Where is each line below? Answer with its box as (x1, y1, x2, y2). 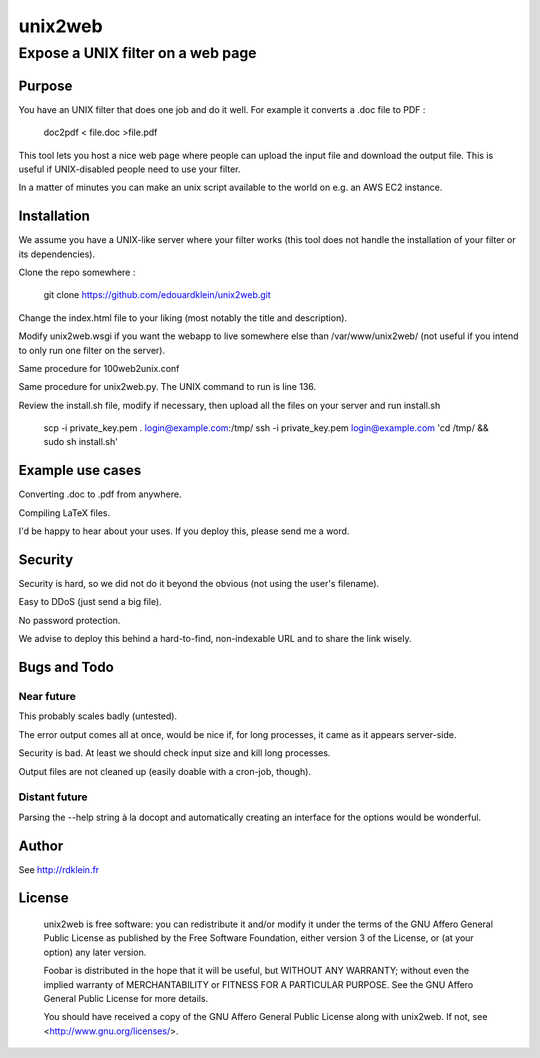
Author (18, 837, 64, 854)
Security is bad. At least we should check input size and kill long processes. (18, 747, 331, 759)
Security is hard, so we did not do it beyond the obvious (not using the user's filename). (18, 578, 380, 590)
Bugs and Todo (18, 659, 114, 676)
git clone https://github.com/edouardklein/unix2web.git (43, 289, 272, 301)
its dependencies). (18, 248, 95, 260)
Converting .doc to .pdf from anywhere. (18, 488, 182, 500)
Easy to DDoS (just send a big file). (18, 596, 162, 608)
